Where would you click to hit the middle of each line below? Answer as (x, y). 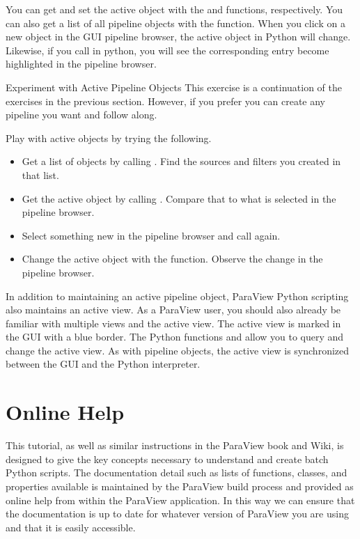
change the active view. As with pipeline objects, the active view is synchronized (178, 350)
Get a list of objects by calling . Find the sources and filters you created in (181, 161)
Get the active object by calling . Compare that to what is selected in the (179, 198)
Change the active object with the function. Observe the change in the (172, 259)
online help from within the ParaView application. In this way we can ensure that (180, 500)
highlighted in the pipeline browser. (81, 64)
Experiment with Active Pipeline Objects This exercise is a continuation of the (174, 87)
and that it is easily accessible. (71, 527)
